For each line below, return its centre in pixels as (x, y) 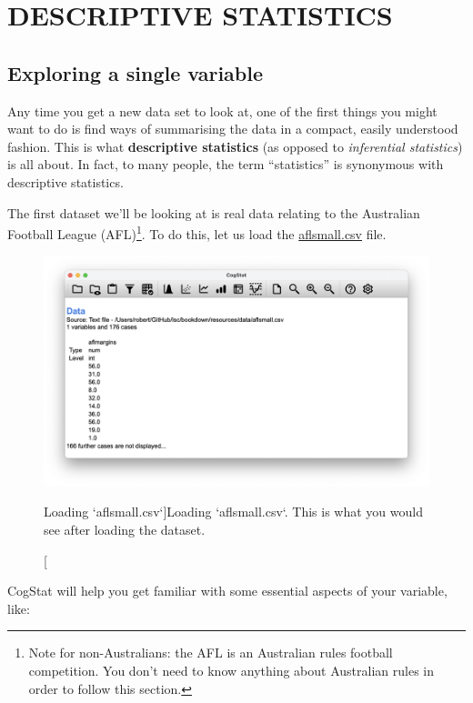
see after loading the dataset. (125, 529)
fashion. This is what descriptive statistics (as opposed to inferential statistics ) (235, 146)
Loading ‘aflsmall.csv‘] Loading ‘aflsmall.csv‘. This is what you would (233, 512)
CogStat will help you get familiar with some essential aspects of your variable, (227, 591)
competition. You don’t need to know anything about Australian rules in (231, 670)
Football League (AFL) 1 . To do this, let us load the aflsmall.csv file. (197, 232)
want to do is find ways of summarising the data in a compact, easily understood (233, 129)
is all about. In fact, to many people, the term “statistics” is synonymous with (226, 164)
